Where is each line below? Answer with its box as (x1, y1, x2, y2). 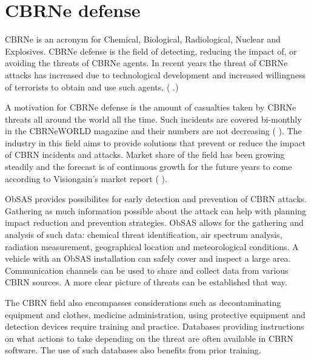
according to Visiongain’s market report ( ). (5, 172, 167, 185)
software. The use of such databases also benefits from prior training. (5, 344, 261, 356)
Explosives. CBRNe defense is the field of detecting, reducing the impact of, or (5, 44, 297, 57)
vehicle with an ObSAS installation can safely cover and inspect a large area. (5, 252, 291, 265)
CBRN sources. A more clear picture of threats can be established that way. (5, 276, 287, 288)
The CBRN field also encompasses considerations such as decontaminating (5, 296, 281, 308)
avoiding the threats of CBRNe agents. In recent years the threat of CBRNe (5, 56, 288, 69)
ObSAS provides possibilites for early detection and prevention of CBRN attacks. (5, 192, 307, 205)
